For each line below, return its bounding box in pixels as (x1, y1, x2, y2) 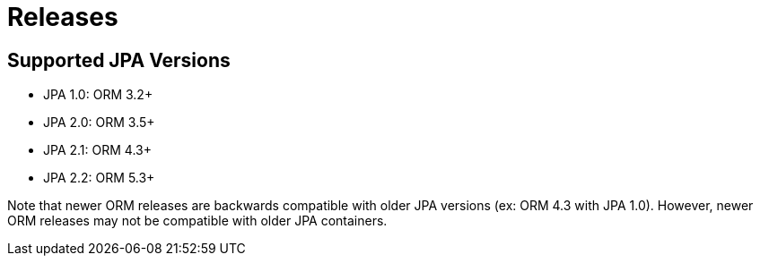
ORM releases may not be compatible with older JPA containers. (7, 213, 388, 229)
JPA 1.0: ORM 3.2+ (43, 87, 153, 103)
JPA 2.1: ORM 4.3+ (43, 142, 152, 158)
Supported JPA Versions (7, 48, 231, 72)
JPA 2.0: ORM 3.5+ (43, 115, 155, 131)
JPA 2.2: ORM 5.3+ (43, 170, 155, 186)
